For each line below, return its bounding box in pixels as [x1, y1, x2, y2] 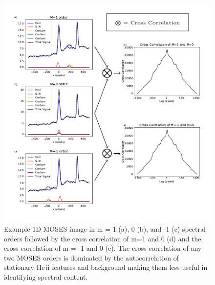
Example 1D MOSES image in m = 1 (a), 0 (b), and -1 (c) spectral [4, 223, 206, 234]
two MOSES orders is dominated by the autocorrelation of [4, 252, 179, 262]
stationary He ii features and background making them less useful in [4, 262, 208, 272]
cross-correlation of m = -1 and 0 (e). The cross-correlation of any [4, 243, 202, 253]
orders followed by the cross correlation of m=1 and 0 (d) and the [4, 233, 201, 243]
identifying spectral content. [4, 271, 88, 282]
